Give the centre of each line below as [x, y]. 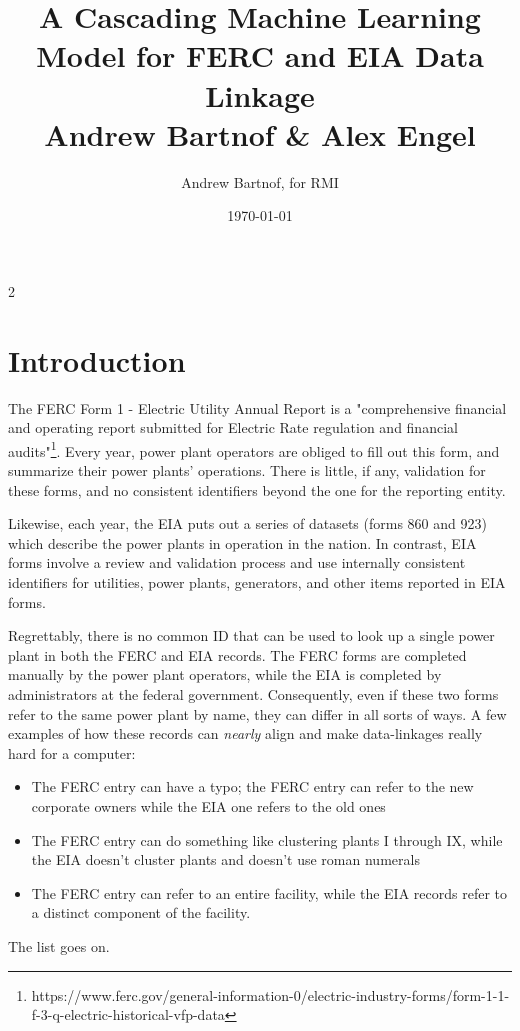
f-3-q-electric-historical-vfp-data [128, 1014]
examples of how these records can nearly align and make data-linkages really [245, 733]
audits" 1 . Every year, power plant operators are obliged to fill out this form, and [254, 449]
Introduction [97, 359]
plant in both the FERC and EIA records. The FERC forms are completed [237, 654]
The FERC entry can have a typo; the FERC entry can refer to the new [252, 786]
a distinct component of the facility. [141, 912]
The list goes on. [59, 945]
